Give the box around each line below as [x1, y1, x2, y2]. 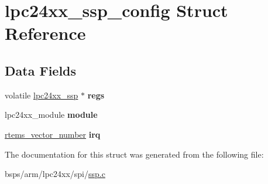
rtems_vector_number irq [5, 128, 101, 140]
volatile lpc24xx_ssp [5, 88, 78, 101]
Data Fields [5, 61, 77, 79]
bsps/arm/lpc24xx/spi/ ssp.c [5, 168, 105, 180]
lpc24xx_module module [5, 108, 98, 121]
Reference [5, 21, 86, 45]
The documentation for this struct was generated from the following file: [5, 148, 264, 160]
